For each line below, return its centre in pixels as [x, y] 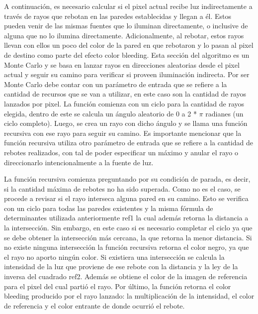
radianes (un [224, 113]
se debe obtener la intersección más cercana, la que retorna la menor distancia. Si [128, 237]
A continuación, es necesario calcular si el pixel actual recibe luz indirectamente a [128, 6]
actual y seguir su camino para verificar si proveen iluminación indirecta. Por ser [127, 74]
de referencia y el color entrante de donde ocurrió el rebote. [94, 305]
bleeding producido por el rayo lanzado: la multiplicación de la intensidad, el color [129, 296]
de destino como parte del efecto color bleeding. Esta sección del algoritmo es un [127, 54]
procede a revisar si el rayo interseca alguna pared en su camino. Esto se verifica [126, 198]
